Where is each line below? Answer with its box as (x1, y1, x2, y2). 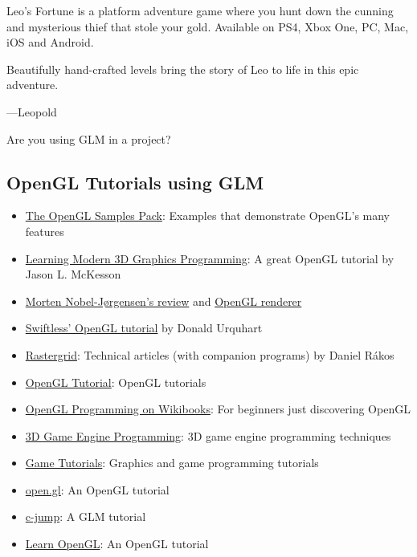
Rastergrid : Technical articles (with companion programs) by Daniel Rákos (25, 346, 395, 363)
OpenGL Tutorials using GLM (6, 169, 264, 194)
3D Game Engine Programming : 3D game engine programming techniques (25, 427, 391, 444)
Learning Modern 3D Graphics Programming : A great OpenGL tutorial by (25, 250, 395, 266)
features (25, 222, 64, 239)
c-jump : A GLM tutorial (25, 508, 146, 525)
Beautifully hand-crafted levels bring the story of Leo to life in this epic (6, 60, 359, 77)
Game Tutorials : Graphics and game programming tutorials (25, 454, 319, 471)
